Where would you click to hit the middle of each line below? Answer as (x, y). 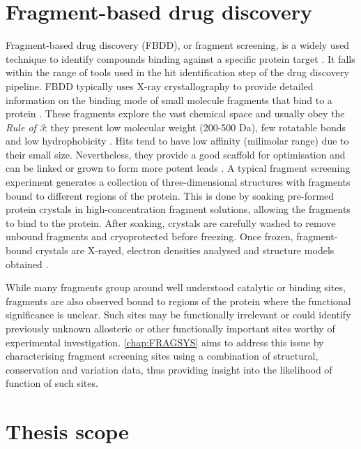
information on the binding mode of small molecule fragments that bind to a (169, 100)
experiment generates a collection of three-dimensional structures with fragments (178, 182)
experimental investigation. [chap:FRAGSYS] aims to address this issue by (165, 342)
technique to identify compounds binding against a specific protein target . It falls (180, 58)
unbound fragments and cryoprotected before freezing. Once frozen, (149, 236)
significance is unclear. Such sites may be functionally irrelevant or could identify (178, 315)
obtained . (27, 264)
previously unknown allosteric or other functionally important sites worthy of (170, 328)
